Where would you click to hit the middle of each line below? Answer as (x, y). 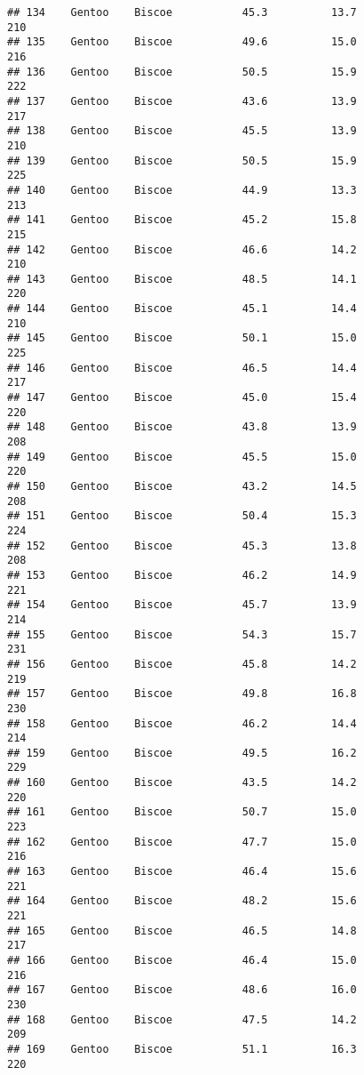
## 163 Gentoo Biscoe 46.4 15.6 (182, 872)
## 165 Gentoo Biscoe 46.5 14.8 (182, 931)
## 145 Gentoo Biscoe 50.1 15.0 (182, 338)
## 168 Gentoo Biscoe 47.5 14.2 (182, 1019)
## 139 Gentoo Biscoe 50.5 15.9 (182, 160)
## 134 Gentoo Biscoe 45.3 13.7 (182, 12)
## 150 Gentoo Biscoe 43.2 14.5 (182, 486)
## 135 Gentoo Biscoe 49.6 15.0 (182, 42)
